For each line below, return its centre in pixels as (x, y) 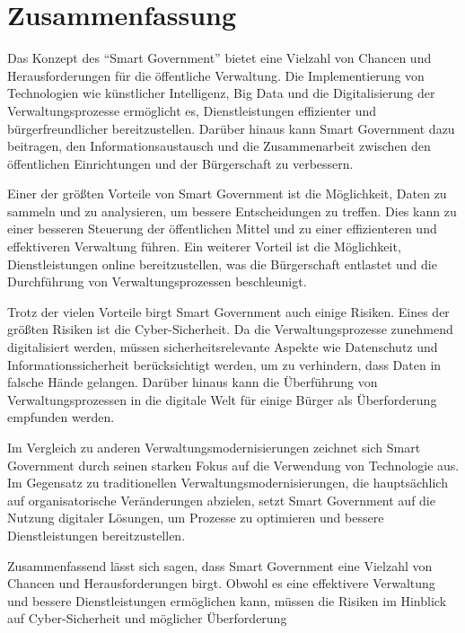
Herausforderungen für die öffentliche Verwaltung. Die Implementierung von (216, 75)
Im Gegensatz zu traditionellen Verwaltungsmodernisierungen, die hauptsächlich (228, 483)
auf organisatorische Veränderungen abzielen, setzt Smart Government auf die (221, 500)
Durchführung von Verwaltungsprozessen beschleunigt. (157, 281)
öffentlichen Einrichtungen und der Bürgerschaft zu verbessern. (180, 163)
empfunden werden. (61, 417)
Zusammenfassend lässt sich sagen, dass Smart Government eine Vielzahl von (220, 565)
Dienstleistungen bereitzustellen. (97, 535)
